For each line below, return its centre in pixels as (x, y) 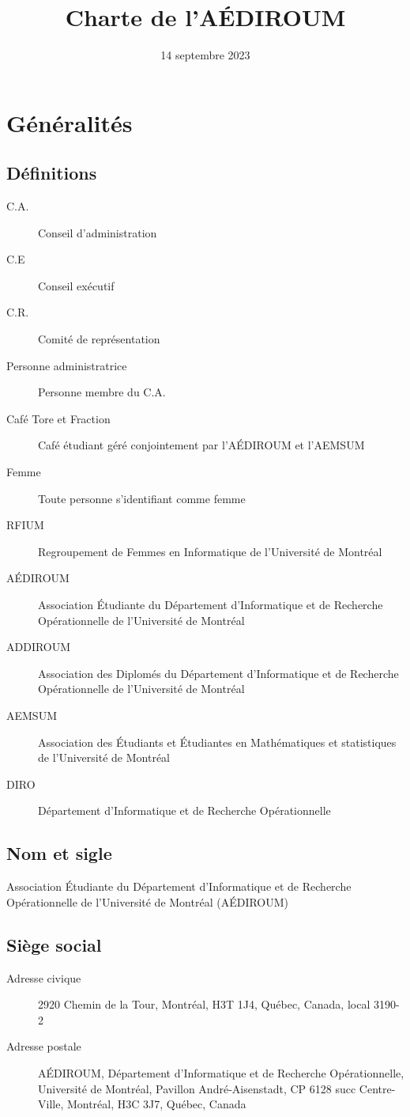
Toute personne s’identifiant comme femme (142, 498)
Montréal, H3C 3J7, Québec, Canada (156, 1104)
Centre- (377, 1088)
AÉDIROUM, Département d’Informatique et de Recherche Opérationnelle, (221, 1072)
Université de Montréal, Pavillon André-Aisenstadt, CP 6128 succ (197, 1088)
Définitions (52, 173)
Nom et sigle (59, 853)
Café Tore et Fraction (58, 418)
